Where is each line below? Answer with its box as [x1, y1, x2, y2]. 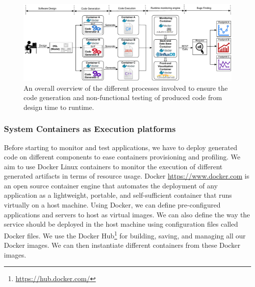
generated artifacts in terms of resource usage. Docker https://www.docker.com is [4, 171, 250, 181]
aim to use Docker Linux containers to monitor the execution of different [4, 161, 223, 171]
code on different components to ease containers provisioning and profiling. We [4, 152, 240, 162]
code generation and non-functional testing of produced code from [24, 92, 222, 103]
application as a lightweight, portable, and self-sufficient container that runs [4, 190, 232, 200]
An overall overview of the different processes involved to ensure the [24, 82, 228, 93]
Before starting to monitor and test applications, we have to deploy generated [4, 142, 237, 152]
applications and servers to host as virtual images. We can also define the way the [4, 209, 250, 219]
